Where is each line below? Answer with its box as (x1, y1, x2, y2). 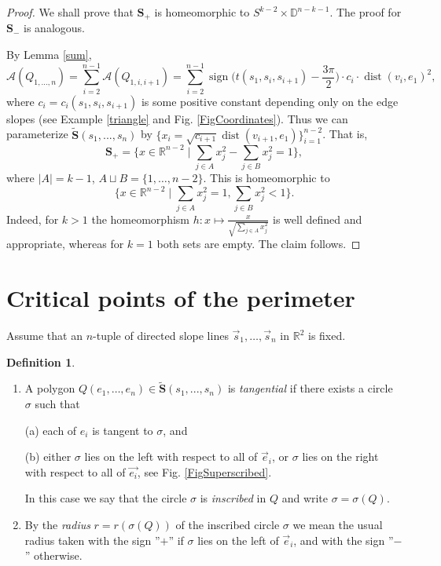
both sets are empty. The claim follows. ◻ (156, 236, 361, 252)
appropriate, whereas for (6, 236, 124, 252)
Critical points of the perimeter (6, 282, 355, 314)
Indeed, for (6, 210, 59, 227)
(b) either (24, 448, 72, 465)
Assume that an (6, 327, 83, 344)
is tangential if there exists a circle (227, 380, 393, 396)
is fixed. (307, 327, 346, 344)
